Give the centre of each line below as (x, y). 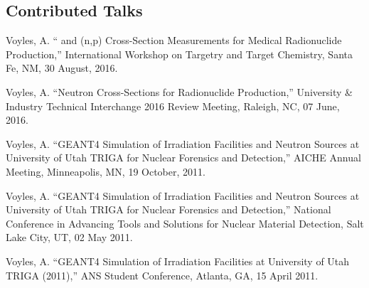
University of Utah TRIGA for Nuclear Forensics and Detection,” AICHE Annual (183, 158)
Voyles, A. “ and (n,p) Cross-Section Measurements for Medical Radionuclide (174, 40)
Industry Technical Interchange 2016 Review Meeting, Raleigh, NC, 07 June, (173, 106)
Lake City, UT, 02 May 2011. (69, 237)
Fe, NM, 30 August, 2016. (62, 68)
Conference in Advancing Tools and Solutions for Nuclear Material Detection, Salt (185, 223)
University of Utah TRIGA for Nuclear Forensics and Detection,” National (169, 209)
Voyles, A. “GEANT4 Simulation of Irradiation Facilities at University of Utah (178, 261)
